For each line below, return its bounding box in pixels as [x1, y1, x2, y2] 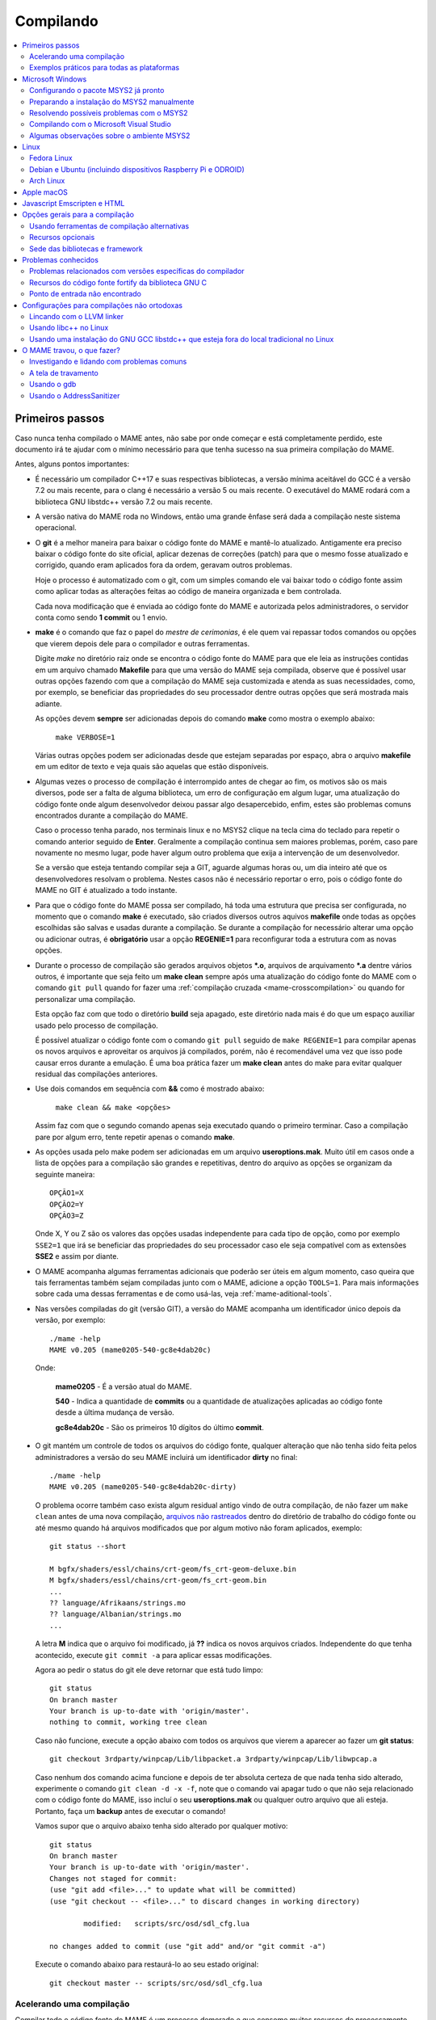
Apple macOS [22, 187, 69, 197]
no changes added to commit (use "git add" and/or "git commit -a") [49, 1942, 326, 1951]
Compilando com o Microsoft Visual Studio [29, 120, 171, 129]
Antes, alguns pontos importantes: [15, 459, 129, 469]
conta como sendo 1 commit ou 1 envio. [35, 612, 168, 622]
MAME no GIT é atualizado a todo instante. [35, 886, 178, 895]
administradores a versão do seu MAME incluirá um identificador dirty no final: [35, 1452, 298, 1462]
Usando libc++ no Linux [29, 323, 109, 333]
